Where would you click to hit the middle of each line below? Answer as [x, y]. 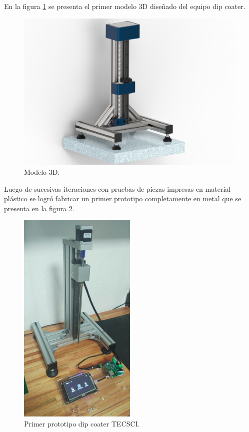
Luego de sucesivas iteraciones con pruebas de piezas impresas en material [117, 188]
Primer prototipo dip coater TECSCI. [82, 423]
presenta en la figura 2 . [39, 208]
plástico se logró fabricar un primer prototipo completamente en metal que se [123, 198]
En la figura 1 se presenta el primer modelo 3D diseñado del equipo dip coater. [125, 6]
